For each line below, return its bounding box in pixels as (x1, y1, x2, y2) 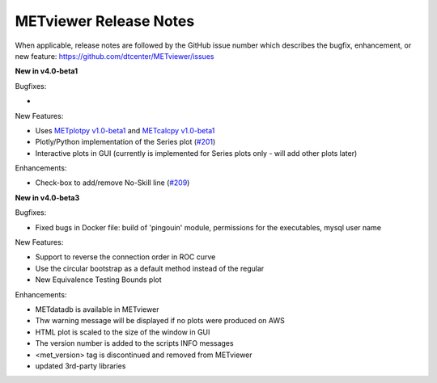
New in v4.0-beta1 (15, 66, 78, 76)
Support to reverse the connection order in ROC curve (35, 252, 216, 262)
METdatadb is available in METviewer (35, 304, 159, 314)
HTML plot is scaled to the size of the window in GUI (35, 327, 210, 337)
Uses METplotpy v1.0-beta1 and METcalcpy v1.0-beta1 (35, 125, 215, 135)
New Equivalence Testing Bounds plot (35, 275, 162, 284)
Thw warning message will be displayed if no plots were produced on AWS (35, 316, 285, 326)
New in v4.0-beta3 (15, 192, 80, 202)
